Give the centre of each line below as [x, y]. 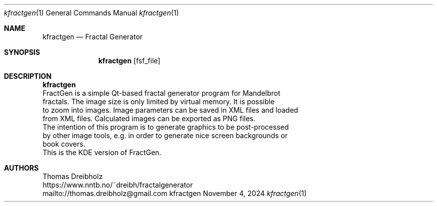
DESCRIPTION [28, 76]
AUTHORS [21, 168]
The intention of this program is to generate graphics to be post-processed [166, 127]
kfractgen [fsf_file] [129, 61]
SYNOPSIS [22, 52]
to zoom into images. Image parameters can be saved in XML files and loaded [170, 110]
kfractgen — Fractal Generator [93, 37]
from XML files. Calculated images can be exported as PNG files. [149, 118]
